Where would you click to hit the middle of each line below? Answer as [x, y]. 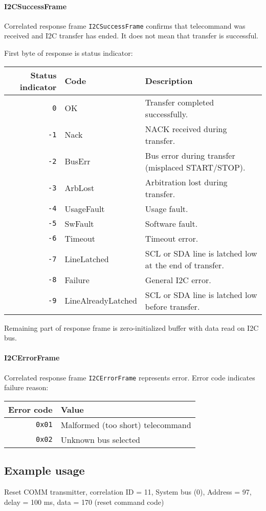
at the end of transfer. [184, 265]
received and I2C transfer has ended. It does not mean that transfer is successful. [131, 36]
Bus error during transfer [190, 155]
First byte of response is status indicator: [69, 53]
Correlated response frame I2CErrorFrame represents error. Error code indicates [130, 377]
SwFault [79, 223]
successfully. [167, 114]
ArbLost [80, 188]
